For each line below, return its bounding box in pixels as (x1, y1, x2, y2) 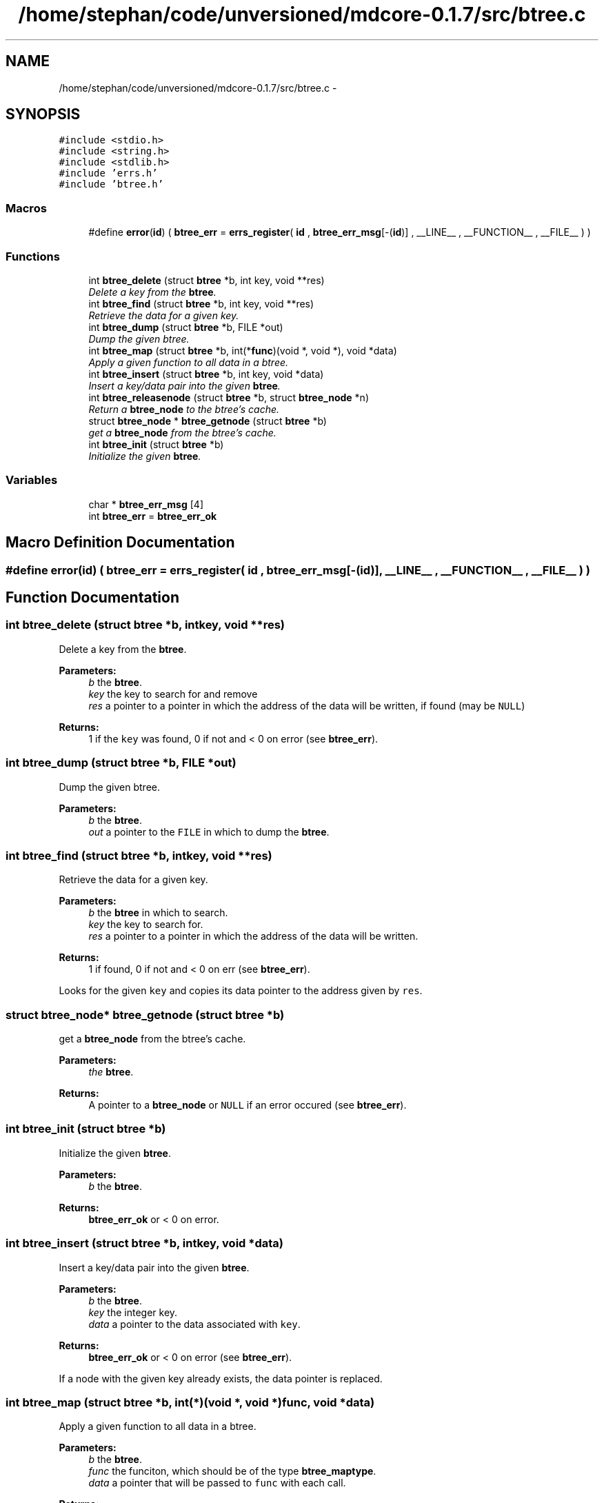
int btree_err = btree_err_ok (88, 510, 217, 522)
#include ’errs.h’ (59, 168, 158, 179)
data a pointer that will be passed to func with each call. (88, 1477, 346, 1489)
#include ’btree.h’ (59, 179, 164, 190)
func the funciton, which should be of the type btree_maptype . (88, 1465, 376, 1477)
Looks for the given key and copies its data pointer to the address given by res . (59, 985, 423, 997)
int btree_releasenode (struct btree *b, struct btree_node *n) (88, 391, 370, 403)
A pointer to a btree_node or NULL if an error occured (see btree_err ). (88, 1099, 407, 1111)
